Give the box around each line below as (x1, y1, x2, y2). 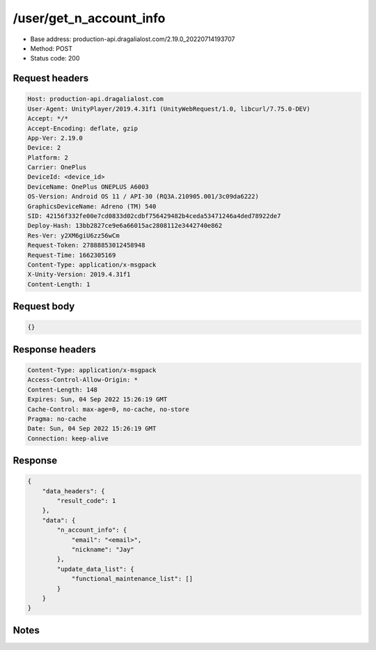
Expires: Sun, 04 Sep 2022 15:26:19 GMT (27, 396, 167, 403)
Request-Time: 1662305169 (27, 251, 116, 259)
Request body (13, 300, 75, 313)
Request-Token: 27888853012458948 (27, 241, 146, 249)
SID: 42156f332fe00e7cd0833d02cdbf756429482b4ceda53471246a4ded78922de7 (27, 212, 281, 220)
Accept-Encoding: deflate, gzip (27, 124, 139, 132)
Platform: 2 (27, 153, 69, 162)
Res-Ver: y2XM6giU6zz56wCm (27, 231, 120, 240)
